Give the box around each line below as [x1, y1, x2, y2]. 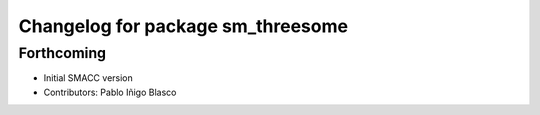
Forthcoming [18, 44, 107, 62]
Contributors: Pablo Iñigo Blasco [43, 86, 177, 98]
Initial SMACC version [43, 72, 134, 84]
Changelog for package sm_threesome [18, 15, 349, 37]
